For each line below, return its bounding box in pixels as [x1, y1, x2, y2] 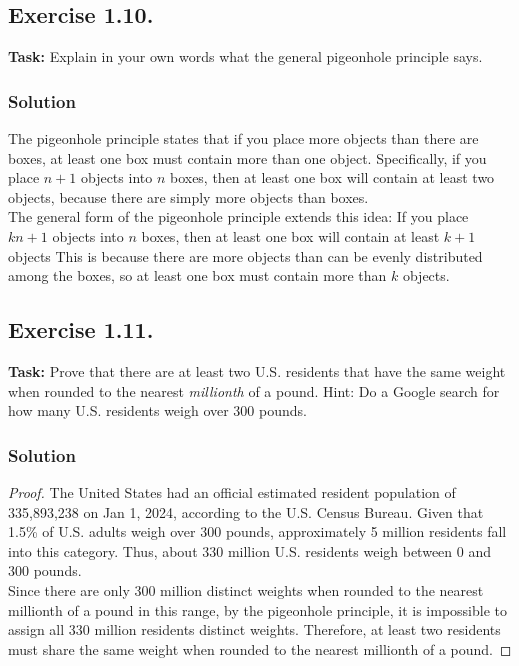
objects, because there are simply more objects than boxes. [8, 186, 369, 207]
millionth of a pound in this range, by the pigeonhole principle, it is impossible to [8, 599, 507, 620]
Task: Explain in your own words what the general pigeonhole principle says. [8, 46, 483, 67]
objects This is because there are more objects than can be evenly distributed [8, 245, 483, 266]
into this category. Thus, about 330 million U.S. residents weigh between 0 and [8, 540, 491, 561]
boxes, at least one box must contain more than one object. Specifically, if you [8, 147, 487, 168]
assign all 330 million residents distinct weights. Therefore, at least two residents [8, 619, 501, 640]
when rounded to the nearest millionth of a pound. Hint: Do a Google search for [8, 380, 500, 401]
